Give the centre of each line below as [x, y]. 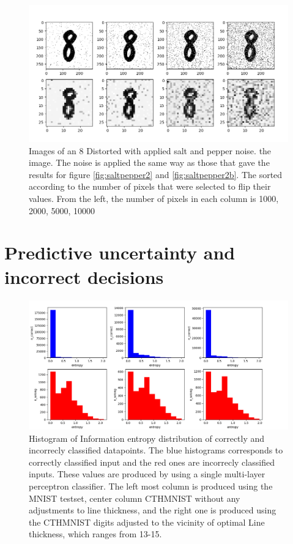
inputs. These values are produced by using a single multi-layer [147, 474]
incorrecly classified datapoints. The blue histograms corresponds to [156, 450]
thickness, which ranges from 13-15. [95, 534]
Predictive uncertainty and [120, 252]
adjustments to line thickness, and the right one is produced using [153, 510]
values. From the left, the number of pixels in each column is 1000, [154, 199]
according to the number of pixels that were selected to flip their [150, 186]
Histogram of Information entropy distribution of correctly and [147, 438]
